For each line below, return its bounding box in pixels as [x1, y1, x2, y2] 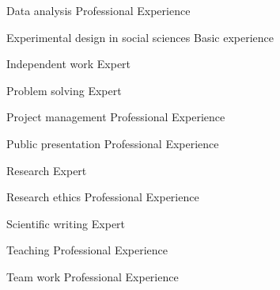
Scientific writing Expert [6, 215, 126, 231]
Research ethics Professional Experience [6, 189, 199, 205]
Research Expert [6, 162, 87, 178]
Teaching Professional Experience [6, 242, 168, 258]
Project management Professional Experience [6, 109, 225, 125]
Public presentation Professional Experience [6, 135, 219, 151]
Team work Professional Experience [6, 268, 179, 284]
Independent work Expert [6, 55, 131, 72]
